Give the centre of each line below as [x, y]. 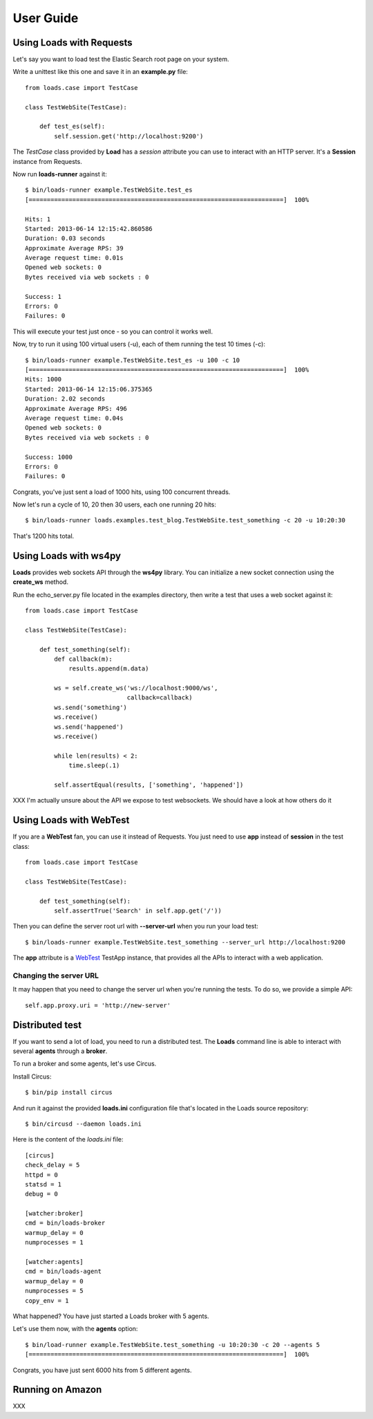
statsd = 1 [44, 1184]
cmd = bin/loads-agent [64, 1272]
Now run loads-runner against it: [60, 174]
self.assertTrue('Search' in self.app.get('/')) [138, 911]
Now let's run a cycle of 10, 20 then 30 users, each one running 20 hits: [115, 504]
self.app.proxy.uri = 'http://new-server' [98, 1005]
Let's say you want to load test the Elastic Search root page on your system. [121, 59]
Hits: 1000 [44, 379]
